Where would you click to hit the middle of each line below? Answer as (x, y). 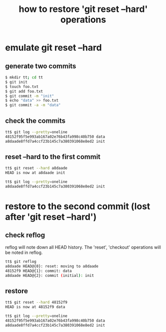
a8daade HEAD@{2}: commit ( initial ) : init (50, 275)
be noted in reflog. (24, 252)
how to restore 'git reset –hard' (83, 9)
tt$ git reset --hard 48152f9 (36, 302)
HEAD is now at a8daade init (35, 173)
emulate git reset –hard (54, 48)
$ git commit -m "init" (30, 96)
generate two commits (41, 66)
